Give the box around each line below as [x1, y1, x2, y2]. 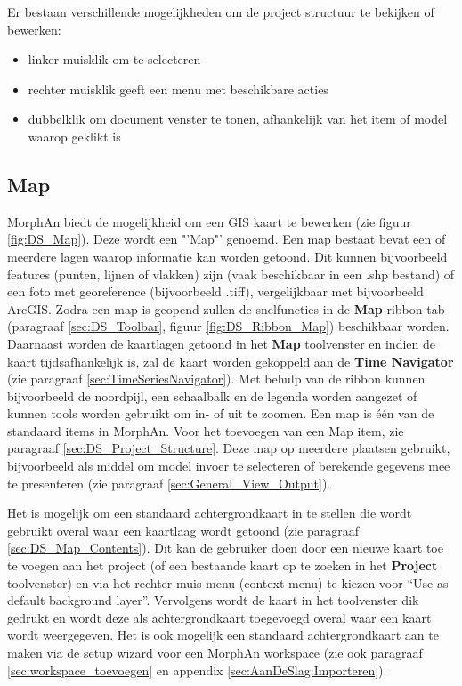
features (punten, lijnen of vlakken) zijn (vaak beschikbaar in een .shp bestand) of [7, 264, 455, 283]
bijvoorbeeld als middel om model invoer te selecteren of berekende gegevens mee [7, 456, 450, 475]
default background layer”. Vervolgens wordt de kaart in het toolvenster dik [7, 591, 419, 609]
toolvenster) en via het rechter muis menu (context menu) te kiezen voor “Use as [7, 573, 449, 592]
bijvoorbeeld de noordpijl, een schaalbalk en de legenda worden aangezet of [7, 386, 417, 405]
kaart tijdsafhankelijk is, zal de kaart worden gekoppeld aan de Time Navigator [7, 351, 454, 370]
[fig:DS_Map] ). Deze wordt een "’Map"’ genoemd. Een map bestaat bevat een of [7, 230, 446, 248]
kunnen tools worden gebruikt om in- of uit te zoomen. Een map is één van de [7, 404, 434, 423]
